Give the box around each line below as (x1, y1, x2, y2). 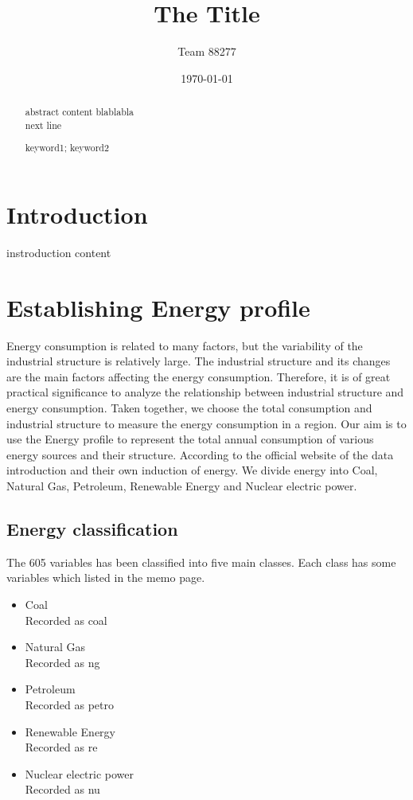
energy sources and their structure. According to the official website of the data (6, 446, 394, 462)
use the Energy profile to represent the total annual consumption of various (6, 431, 374, 447)
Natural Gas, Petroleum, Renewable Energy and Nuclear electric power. (6, 477, 357, 494)
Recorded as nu (25, 781, 100, 798)
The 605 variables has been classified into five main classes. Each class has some (6, 553, 396, 570)
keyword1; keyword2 (25, 141, 109, 154)
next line (25, 118, 62, 131)
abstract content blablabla (25, 105, 134, 119)
